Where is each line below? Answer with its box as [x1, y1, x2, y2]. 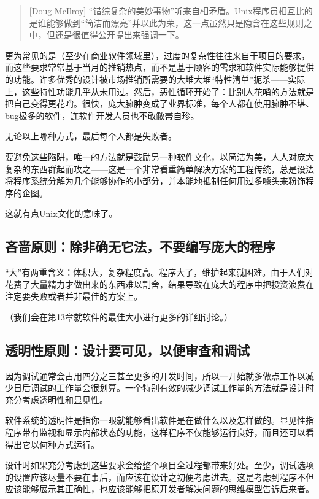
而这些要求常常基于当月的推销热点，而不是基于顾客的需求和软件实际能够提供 [5, 61, 314, 74]
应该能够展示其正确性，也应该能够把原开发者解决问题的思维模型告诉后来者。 [5, 482, 314, 495]
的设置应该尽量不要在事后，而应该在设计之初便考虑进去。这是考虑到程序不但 [5, 470, 314, 483]
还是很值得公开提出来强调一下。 [55, 28, 184, 41]
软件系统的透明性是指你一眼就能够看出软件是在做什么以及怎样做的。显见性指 [5, 414, 314, 427]
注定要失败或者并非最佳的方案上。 [5, 290, 142, 303]
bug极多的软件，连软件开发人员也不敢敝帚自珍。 [5, 109, 199, 122]
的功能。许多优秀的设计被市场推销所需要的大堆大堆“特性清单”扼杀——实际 [5, 72, 306, 85]
